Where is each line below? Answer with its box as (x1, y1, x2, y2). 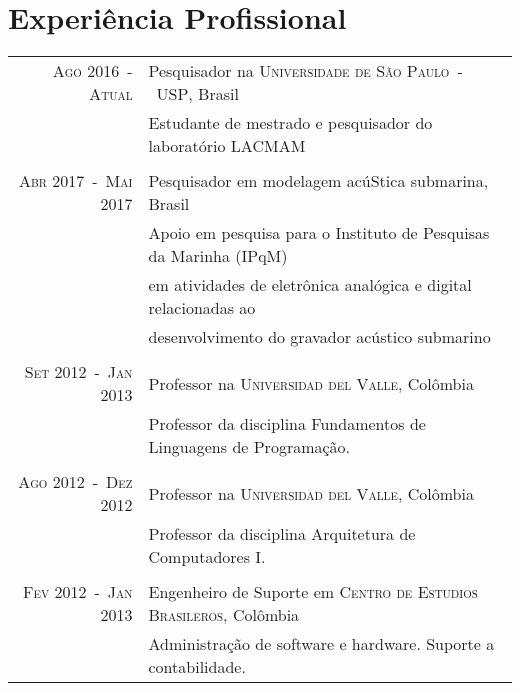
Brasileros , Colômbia (148, 603, 300, 627)
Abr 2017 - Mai (19, 169, 133, 193)
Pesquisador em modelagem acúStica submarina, (148, 169, 489, 193)
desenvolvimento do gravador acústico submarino (148, 325, 491, 349)
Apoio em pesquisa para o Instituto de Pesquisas (148, 221, 490, 245)
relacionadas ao (148, 296, 256, 320)
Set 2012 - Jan (24, 360, 133, 384)
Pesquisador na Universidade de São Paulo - (148, 59, 463, 83)
